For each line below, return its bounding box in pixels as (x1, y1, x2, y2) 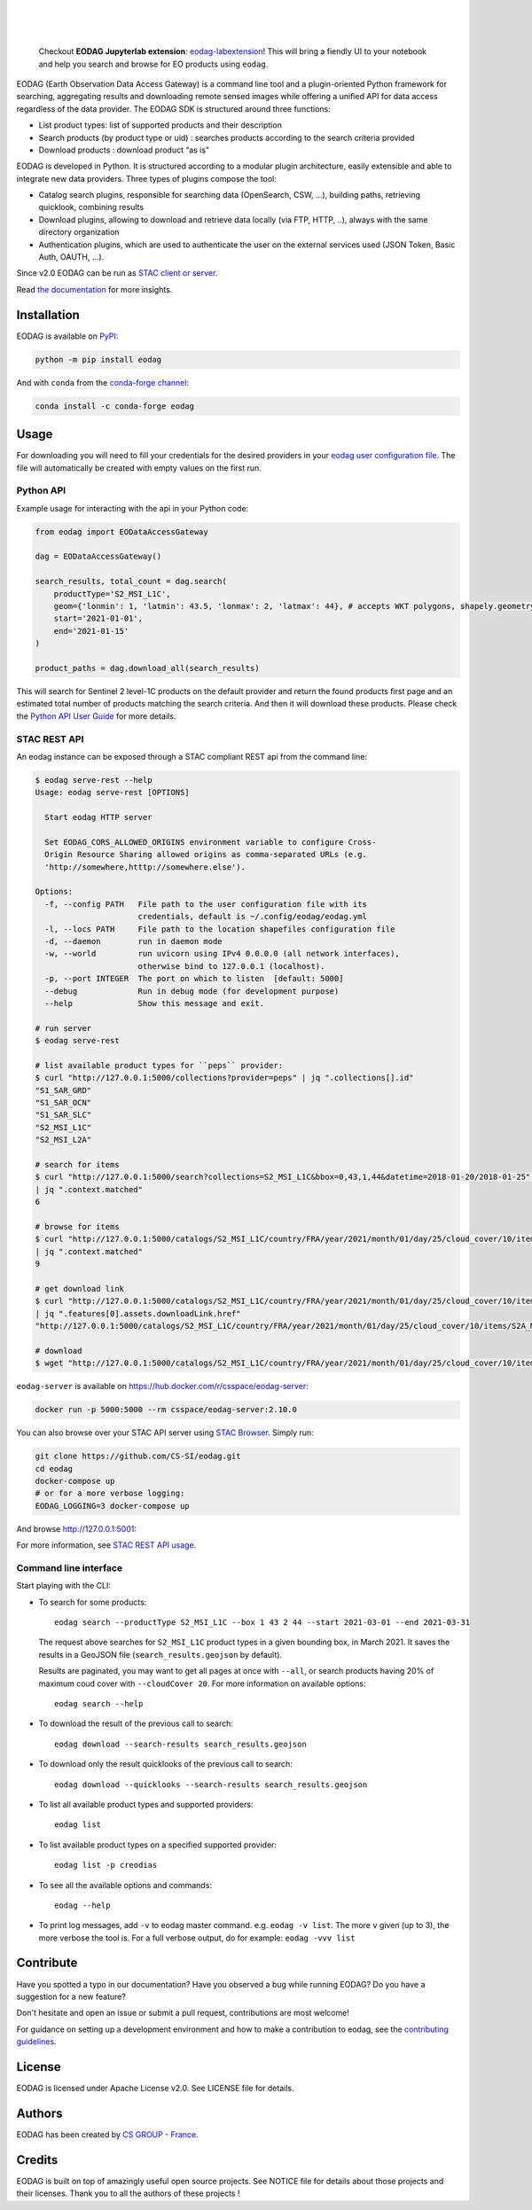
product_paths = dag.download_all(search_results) (35, 663, 261, 673)
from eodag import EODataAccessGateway (35, 527, 208, 536)
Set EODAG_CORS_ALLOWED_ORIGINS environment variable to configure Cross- (44, 837, 377, 847)
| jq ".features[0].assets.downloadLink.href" (35, 1308, 241, 1318)
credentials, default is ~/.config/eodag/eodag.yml (137, 911, 368, 922)
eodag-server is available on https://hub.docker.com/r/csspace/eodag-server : (16, 1381, 309, 1392)
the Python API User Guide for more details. (16, 710, 176, 722)
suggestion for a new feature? (16, 1991, 126, 2002)
